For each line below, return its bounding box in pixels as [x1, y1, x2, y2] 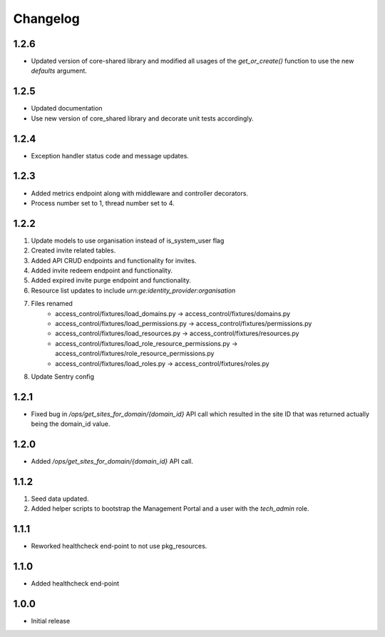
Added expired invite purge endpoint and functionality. [31, 276, 192, 285]
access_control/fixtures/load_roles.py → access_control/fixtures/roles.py [55, 359, 270, 367]
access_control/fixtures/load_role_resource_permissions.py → [55, 339, 238, 347]
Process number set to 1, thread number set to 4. [31, 198, 175, 207]
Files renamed [31, 300, 73, 308]
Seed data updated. [31, 494, 89, 503]
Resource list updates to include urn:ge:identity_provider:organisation [31, 286, 236, 295]
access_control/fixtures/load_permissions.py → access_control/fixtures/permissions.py [55, 319, 312, 327]
